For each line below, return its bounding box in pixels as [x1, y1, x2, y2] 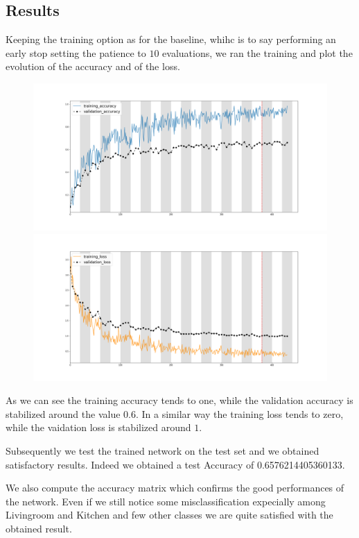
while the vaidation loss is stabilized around [6, 420, 191, 435]
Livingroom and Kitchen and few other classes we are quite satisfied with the [6, 507, 333, 522]
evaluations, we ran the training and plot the [162, 45, 353, 60]
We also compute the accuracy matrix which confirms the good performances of [6, 480, 344, 495]
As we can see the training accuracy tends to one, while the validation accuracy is [6, 393, 353, 407]
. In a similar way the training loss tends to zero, [135, 406, 344, 421]
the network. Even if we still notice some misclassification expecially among [6, 494, 326, 508]
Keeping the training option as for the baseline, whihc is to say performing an [6, 32, 336, 47]
